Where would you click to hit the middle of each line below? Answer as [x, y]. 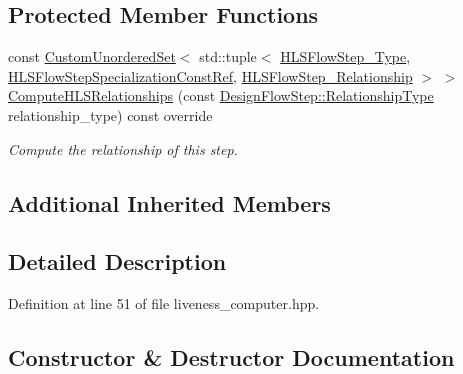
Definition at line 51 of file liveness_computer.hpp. [164, 303]
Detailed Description [117, 261]
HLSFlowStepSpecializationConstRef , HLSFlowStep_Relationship [210, 75]
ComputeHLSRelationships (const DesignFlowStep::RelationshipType [221, 95]
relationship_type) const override [110, 114]
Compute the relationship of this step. [123, 148]
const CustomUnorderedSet [92, 56]
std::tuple [228, 56]
